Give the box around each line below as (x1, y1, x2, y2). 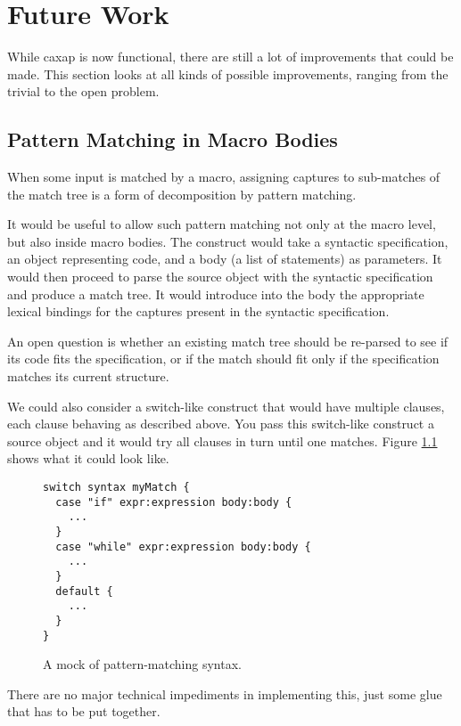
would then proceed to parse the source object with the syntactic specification (7, 267, 433, 286)
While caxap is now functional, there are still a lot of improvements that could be (7, 47, 454, 66)
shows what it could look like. (7, 449, 169, 468)
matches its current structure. (7, 367, 169, 386)
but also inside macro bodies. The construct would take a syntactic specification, (7, 232, 449, 250)
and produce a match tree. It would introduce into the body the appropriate (7, 284, 424, 303)
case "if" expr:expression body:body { (55, 495, 292, 509)
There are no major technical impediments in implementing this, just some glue (7, 684, 442, 703)
